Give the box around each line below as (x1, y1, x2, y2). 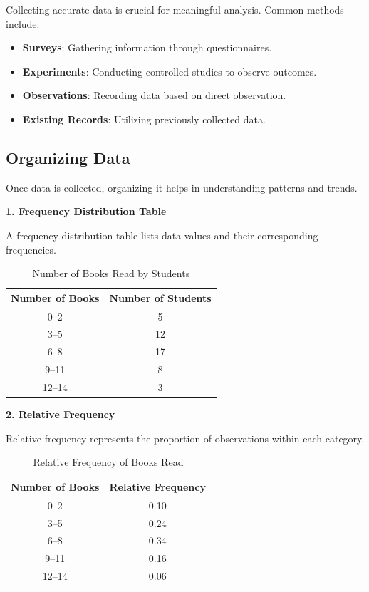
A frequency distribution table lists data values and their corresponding (6, 227, 318, 242)
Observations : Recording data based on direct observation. (22, 88, 286, 103)
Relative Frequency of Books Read (33, 455, 184, 469)
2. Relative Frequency (6, 407, 115, 422)
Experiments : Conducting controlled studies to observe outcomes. (22, 63, 317, 78)
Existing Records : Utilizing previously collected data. (22, 111, 266, 126)
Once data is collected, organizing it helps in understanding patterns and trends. (6, 180, 358, 194)
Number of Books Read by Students (32, 266, 190, 281)
